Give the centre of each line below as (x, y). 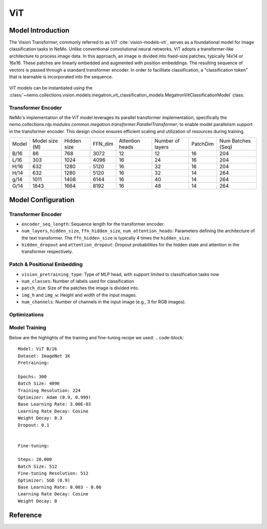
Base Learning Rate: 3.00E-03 (55, 404)
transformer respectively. (47, 251)
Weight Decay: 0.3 (40, 418)
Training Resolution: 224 (49, 390)
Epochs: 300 (32, 376)
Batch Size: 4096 (39, 384)
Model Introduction (39, 30)
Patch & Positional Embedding (46, 264)
